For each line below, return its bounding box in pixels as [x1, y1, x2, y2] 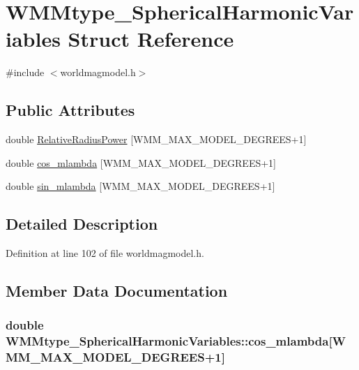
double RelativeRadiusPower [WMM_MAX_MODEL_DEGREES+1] [6, 132, 307, 147]
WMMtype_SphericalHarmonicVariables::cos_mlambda [6, 332, 329, 350]
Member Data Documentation [6, 280, 228, 302]
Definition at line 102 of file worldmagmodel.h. [6, 246, 204, 260]
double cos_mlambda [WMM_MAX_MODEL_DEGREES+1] [6, 155, 276, 170]
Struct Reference [68, 24, 234, 53]
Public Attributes [6, 99, 135, 121]
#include [6, 65, 45, 80]
